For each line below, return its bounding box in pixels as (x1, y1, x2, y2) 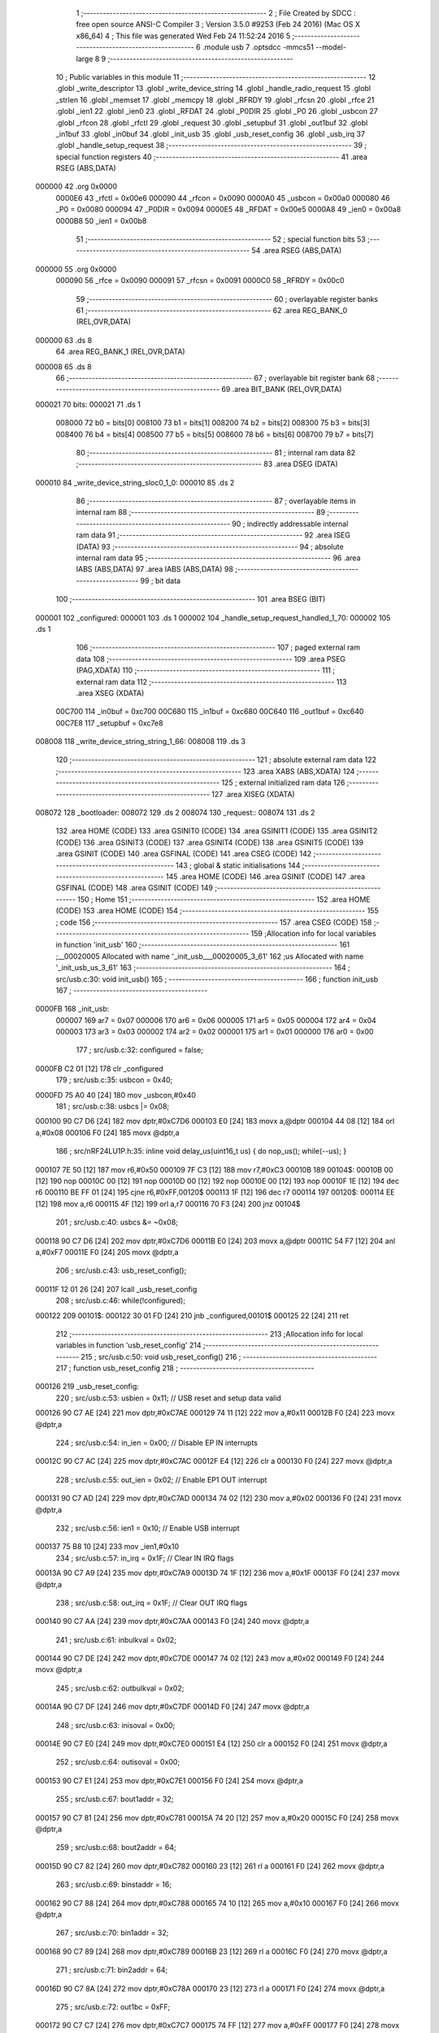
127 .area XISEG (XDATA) (211, 789, 296, 799)
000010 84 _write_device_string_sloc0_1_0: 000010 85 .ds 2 (35, 477, 235, 487)
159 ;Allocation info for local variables (250, 928, 377, 938)
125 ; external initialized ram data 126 (220, 777, 346, 788)
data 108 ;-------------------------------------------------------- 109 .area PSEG (76, 654, 346, 664)
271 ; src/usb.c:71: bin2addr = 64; (55, 1965, 168, 1975)
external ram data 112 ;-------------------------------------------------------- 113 (76, 677, 347, 686)
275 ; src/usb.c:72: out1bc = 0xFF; (55, 2001, 171, 2012)
